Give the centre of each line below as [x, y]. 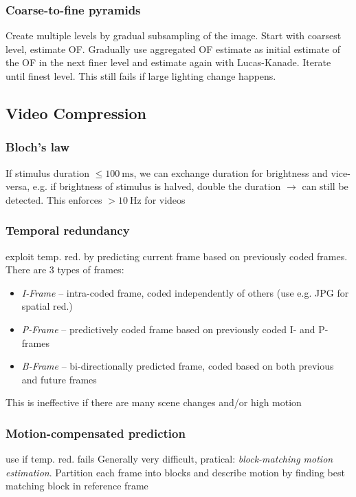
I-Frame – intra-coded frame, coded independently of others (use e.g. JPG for [185, 292]
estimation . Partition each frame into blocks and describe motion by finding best [175, 472]
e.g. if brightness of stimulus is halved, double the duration [157, 186]
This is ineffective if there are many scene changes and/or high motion [154, 402]
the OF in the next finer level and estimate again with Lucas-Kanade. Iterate [168, 62]
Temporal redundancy [68, 230]
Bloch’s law [38, 147]
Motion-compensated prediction [96, 433]
